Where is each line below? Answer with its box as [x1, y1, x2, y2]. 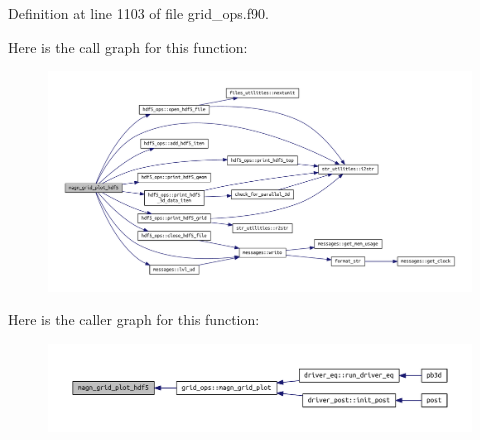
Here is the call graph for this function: [8, 36, 248, 57]
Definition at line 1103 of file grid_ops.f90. [8, 3, 269, 23]
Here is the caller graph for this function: [8, 309, 260, 330]
